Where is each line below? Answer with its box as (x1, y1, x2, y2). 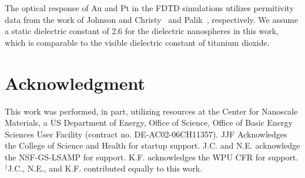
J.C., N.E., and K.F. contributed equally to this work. (8, 162, 203, 174)
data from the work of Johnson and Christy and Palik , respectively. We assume (5, 13, 299, 25)
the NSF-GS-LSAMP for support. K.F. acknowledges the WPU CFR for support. (5, 150, 299, 163)
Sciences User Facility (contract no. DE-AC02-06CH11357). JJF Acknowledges (5, 127, 287, 140)
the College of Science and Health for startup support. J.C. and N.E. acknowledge (5, 139, 300, 152)
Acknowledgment (5, 70, 145, 95)
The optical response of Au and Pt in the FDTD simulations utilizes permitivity (5, 2, 294, 14)
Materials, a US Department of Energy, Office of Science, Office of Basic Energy (5, 116, 293, 129)
